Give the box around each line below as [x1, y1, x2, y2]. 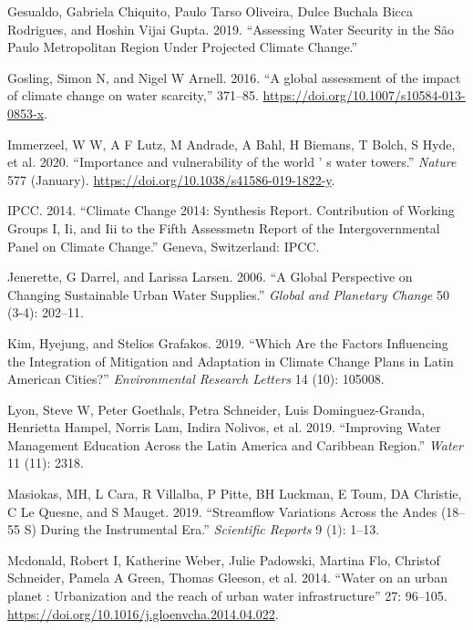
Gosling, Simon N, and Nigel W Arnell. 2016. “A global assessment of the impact [7, 67, 461, 87]
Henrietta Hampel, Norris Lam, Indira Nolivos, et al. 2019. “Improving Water [7, 418, 441, 437]
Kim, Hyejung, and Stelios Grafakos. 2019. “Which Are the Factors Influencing [7, 333, 448, 352]
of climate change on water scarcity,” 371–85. [7, 86, 259, 105]
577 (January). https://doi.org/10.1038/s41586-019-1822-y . [7, 170, 335, 189]
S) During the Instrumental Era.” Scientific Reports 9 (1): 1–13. [24, 520, 380, 539]
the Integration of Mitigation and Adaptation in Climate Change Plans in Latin [7, 351, 454, 370]
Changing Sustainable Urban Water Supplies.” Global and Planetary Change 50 [7, 284, 449, 304]
